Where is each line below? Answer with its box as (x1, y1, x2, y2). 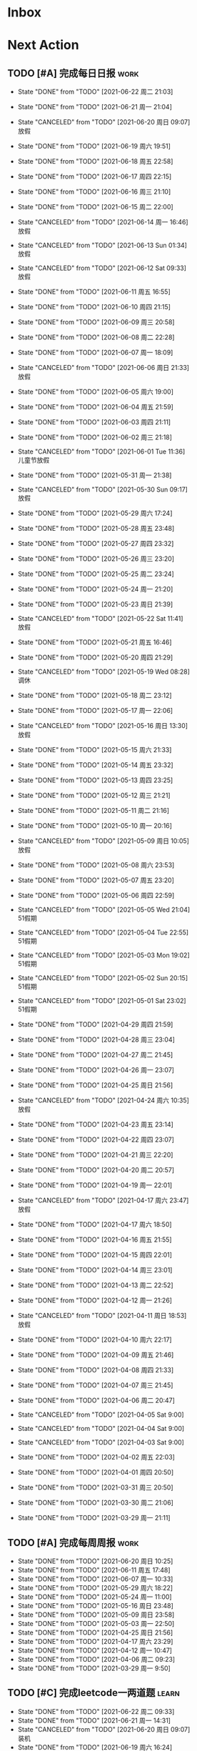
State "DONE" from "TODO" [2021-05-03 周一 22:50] (17, 1620, 175, 1627)
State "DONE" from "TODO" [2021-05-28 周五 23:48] (17, 524, 175, 533)
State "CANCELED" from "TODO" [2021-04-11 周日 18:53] (17, 1312, 187, 1320)
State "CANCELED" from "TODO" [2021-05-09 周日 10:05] (17, 837, 189, 845)
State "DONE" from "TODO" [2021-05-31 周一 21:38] (17, 471, 172, 479)
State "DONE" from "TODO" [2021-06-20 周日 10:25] (17, 1557, 173, 1565)
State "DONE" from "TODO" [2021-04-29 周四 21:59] (17, 1020, 173, 1029)
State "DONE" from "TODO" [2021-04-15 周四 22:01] (17, 1251, 173, 1259)
